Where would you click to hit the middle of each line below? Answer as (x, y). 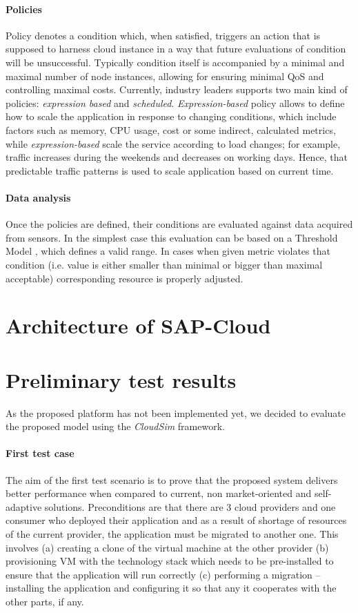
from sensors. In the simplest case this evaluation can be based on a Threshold (172, 237)
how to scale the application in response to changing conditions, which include (171, 116)
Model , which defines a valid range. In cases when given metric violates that (168, 251)
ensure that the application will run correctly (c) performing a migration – (163, 574)
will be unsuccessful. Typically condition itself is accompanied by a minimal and (175, 62)
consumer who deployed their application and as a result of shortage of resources (176, 520)
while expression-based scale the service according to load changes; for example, (173, 143)
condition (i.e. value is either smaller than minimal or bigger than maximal (164, 264)
